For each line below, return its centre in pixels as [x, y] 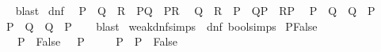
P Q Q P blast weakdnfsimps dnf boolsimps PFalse [162, 26]
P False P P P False [97, 41]
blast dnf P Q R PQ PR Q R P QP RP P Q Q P [195, 10]
